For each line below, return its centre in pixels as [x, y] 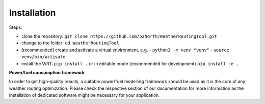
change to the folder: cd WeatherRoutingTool [70, 43]
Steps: [15, 27]
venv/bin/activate [43, 57]
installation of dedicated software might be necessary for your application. [84, 95]
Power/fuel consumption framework [47, 72]
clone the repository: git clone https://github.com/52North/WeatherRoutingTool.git [119, 36]
